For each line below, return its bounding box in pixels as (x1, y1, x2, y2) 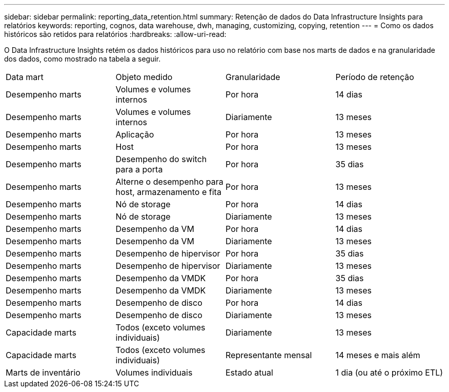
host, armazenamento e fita (115, 187, 221, 197)
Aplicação (115, 129, 154, 140)
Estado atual (226, 367, 273, 378)
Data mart (6, 72, 44, 82)
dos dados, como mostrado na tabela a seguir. (4, 54, 161, 63)
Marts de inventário (6, 367, 80, 378)
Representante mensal (226, 350, 312, 360)
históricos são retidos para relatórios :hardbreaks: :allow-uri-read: (4, 30, 227, 38)
